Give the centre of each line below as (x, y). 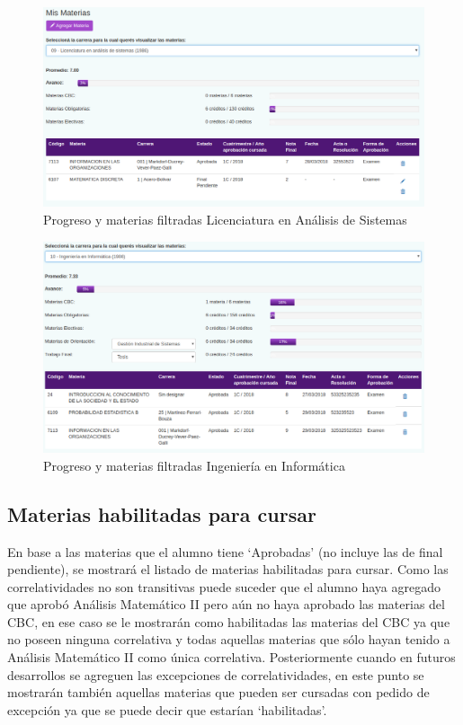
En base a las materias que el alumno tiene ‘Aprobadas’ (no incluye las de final (225, 551)
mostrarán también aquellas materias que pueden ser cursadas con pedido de (218, 692)
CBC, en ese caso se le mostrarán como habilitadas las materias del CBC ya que (229, 621)
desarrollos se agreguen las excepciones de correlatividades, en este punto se (216, 674)
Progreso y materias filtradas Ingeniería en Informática (194, 465)
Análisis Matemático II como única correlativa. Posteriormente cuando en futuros (231, 657)
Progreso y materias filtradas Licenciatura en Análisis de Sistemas (225, 219)
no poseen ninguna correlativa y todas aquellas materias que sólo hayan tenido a (229, 639)
